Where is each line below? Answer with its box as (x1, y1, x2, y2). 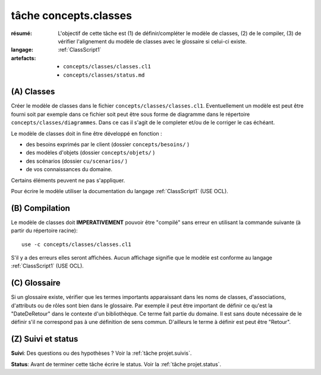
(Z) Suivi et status (11, 334, 78, 344)
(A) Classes (11, 87, 55, 97)
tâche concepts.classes (11, 9, 132, 22)
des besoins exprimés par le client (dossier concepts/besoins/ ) (26, 140, 190, 148)
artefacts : (11, 54, 36, 62)
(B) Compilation (11, 203, 71, 213)
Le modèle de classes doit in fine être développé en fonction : (11, 130, 163, 137)
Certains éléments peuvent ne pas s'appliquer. (11, 177, 125, 184)
